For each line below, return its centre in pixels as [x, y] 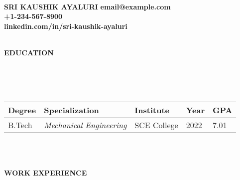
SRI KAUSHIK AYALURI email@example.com [87, 6]
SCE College [156, 125]
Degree [22, 110]
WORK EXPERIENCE [46, 172]
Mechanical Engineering [85, 125]
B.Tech [20, 125]
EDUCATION [29, 52]
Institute [152, 110]
